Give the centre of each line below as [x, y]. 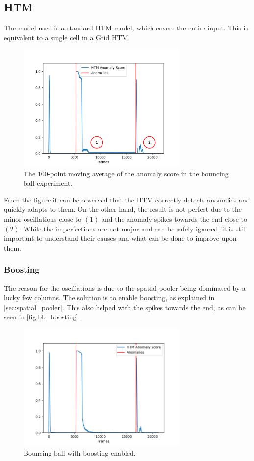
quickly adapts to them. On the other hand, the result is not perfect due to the [123, 209]
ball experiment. [48, 183]
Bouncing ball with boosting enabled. [80, 453]
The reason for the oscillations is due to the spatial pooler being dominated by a [125, 288]
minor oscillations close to [43, 219]
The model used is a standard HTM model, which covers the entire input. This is [126, 28]
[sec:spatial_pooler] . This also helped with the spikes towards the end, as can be [125, 307]
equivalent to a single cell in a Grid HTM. [67, 37]
